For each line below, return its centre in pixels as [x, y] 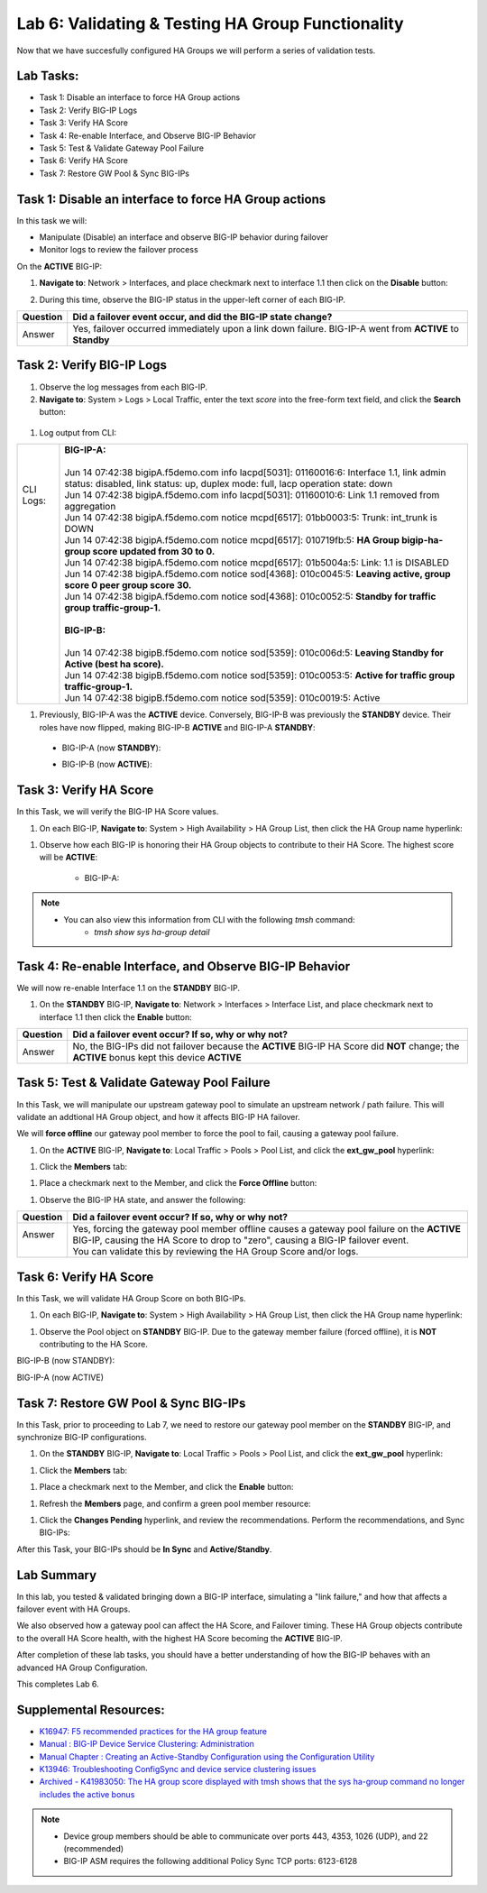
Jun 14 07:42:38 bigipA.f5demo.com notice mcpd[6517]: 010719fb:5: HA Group [232, 540]
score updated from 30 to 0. [154, 552]
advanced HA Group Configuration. [82, 1668]
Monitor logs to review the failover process [119, 250]
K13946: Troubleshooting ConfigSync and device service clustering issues [178, 1769]
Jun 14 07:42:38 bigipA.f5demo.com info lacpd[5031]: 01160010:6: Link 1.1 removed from [252, 495]
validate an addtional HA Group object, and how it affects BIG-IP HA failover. [159, 1117]
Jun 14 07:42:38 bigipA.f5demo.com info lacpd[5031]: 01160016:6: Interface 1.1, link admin [255, 473]
